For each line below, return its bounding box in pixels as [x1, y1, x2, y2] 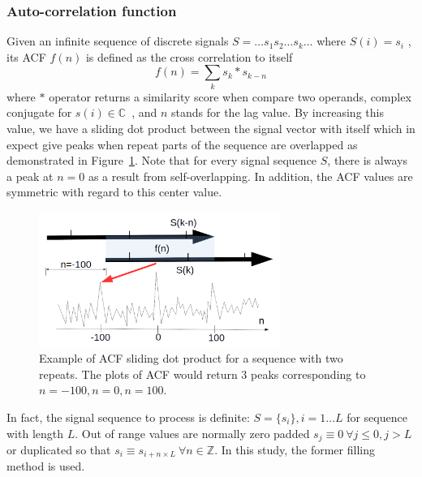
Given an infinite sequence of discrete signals [6, 32, 229, 49]
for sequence [347, 408, 407, 425]
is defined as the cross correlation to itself [85, 48, 293, 65]
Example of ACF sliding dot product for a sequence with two [39, 350, 343, 367]
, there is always [327, 152, 407, 169]
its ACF [6, 48, 46, 65]
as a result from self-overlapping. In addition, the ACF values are [88, 167, 413, 184]
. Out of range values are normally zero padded [75, 424, 310, 441]
